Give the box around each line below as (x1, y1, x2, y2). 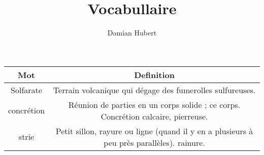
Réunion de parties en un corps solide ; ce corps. (68, 98, 241, 110)
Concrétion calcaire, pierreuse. (101, 110, 208, 122)
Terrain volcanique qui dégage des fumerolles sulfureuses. (53, 84, 256, 96)
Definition (134, 68, 175, 81)
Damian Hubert (107, 27, 157, 38)
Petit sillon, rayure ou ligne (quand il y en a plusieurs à (55, 125, 253, 137)
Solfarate (11, 84, 42, 96)
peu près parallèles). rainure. (104, 136, 205, 148)
